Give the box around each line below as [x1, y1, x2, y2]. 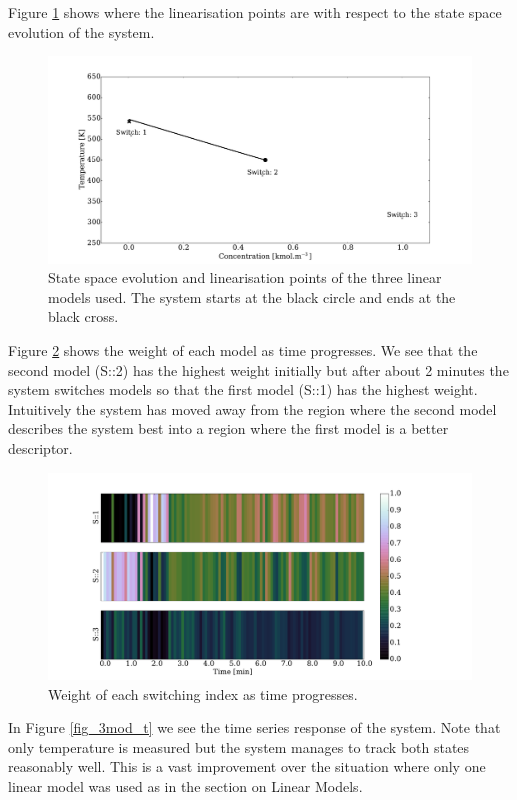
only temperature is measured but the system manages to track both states [8, 736, 470, 757]
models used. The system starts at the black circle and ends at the [48, 286, 456, 307]
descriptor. [8, 437, 73, 458]
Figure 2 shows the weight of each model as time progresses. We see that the [8, 340, 478, 360]
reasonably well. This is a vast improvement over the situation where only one [8, 756, 486, 777]
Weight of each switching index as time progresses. [48, 683, 358, 704]
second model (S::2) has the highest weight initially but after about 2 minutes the [8, 359, 509, 380]
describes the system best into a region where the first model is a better [8, 418, 449, 439]
